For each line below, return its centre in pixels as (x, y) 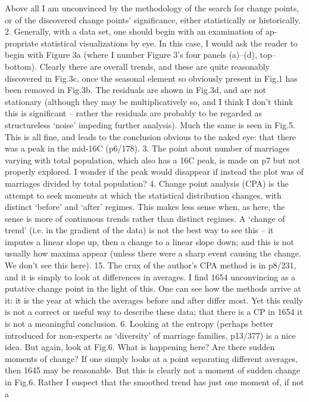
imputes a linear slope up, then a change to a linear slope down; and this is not (149, 241)
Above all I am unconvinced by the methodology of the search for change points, (152, 8)
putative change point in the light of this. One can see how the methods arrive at (153, 288)
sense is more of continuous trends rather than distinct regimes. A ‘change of (145, 218)
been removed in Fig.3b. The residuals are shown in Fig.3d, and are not (136, 90)
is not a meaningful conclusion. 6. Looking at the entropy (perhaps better (139, 324)
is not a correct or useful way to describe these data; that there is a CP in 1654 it (154, 312)
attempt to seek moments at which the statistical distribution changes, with (143, 195)
